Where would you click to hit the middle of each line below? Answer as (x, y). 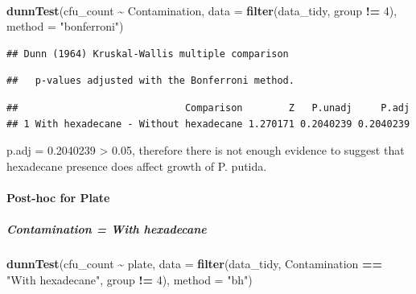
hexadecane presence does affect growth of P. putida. (137, 166)
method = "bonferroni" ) (65, 26)
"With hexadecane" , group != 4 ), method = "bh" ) (130, 279)
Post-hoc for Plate (58, 197)
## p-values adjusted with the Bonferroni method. (150, 81)
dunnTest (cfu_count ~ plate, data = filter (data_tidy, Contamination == (195, 264)
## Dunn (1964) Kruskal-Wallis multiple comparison (148, 54)
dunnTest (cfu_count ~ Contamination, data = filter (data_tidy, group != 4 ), (202, 10)
